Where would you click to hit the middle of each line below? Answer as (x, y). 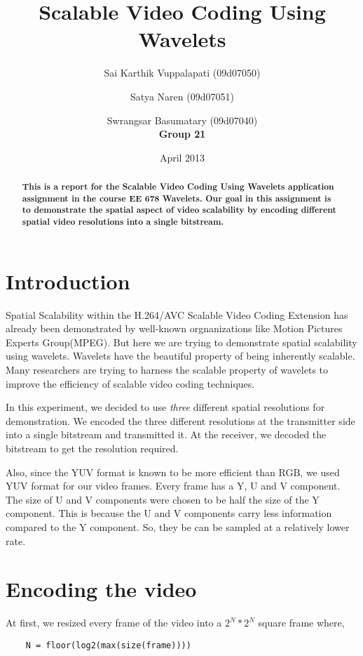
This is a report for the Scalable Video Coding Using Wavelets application (178, 187)
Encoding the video (101, 589)
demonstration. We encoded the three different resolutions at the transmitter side (180, 420)
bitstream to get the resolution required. (92, 448)
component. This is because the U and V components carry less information (169, 513)
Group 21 (182, 134)
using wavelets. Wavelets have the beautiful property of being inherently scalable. (180, 356)
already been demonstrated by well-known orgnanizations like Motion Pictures (174, 328)
